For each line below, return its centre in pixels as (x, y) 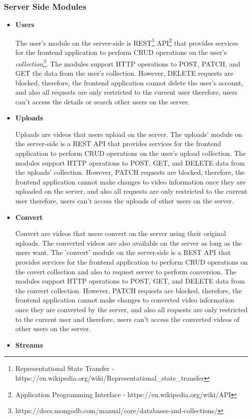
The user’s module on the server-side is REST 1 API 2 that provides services (127, 42)
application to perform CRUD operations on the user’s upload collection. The (131, 153)
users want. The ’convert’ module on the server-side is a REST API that (123, 252)
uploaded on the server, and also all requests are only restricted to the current (131, 191)
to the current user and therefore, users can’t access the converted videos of (127, 319)
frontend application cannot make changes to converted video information (125, 300)
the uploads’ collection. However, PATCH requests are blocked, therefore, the (130, 172)
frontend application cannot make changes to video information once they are (130, 181)
